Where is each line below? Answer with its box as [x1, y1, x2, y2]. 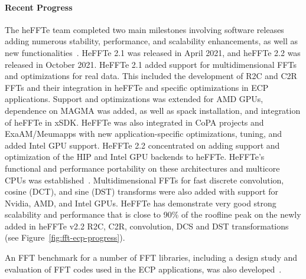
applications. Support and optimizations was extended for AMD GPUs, [5, 93, 263, 105]
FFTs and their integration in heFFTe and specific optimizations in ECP [5, 81, 269, 93]
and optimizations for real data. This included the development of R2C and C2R [5, 70, 297, 82]
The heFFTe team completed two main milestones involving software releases [5, 23, 284, 35]
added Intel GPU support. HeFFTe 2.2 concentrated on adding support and [5, 139, 280, 151]
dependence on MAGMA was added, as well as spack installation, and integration [5, 104, 301, 116]
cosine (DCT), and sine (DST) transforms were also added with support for [5, 185, 279, 198]
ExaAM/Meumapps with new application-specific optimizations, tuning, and [5, 127, 282, 140]
